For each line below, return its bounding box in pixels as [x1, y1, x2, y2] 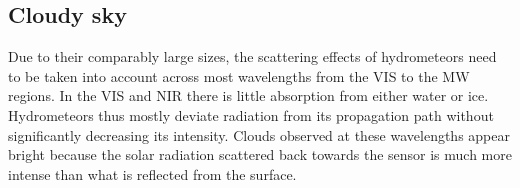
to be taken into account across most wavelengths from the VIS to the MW [8, 65, 470, 86]
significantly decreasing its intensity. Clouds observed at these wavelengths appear [8, 124, 510, 145]
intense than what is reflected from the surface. [8, 163, 297, 184]
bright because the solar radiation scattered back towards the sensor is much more [8, 144, 512, 165]
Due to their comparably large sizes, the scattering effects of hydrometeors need [8, 46, 497, 67]
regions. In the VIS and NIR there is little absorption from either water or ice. [8, 85, 489, 106]
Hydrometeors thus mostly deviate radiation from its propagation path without [8, 104, 494, 125]
